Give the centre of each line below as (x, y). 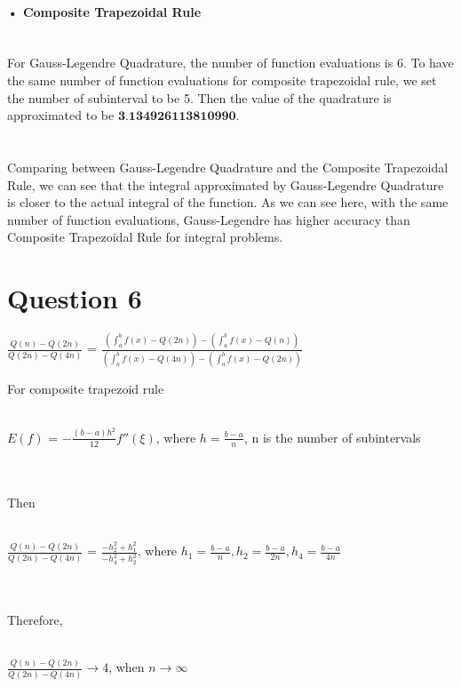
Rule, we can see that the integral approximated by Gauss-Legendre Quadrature (226, 184)
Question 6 (75, 298)
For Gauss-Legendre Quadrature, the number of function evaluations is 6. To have (230, 63)
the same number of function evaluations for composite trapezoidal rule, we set (222, 80)
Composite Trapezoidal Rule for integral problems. (145, 237)
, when (127, 667)
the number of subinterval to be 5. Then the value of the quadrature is (199, 97)
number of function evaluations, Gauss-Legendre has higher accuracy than (209, 219)
